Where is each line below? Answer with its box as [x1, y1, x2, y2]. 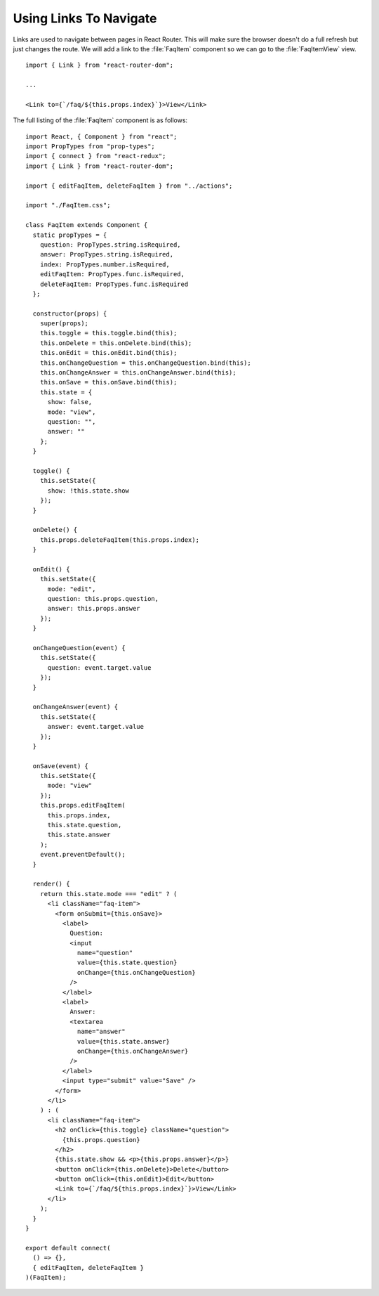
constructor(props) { [32, 309, 107, 318]
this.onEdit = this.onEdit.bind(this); [39, 349, 178, 357]
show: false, [47, 398, 93, 406]
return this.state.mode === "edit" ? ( [39, 890, 178, 898]
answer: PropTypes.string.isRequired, [39, 250, 174, 259]
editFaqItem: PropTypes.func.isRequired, [39, 271, 185, 278]
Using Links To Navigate [13, 11, 157, 26]
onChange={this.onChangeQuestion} [77, 968, 196, 976]
